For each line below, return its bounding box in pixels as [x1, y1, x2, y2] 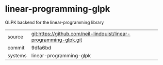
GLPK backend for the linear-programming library [5, 19, 104, 25]
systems [7, 52, 27, 59]
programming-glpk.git [31, 36, 82, 43]
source [7, 33, 23, 40]
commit [7, 44, 25, 51]
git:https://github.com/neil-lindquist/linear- [31, 30, 130, 37]
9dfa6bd [31, 44, 51, 51]
